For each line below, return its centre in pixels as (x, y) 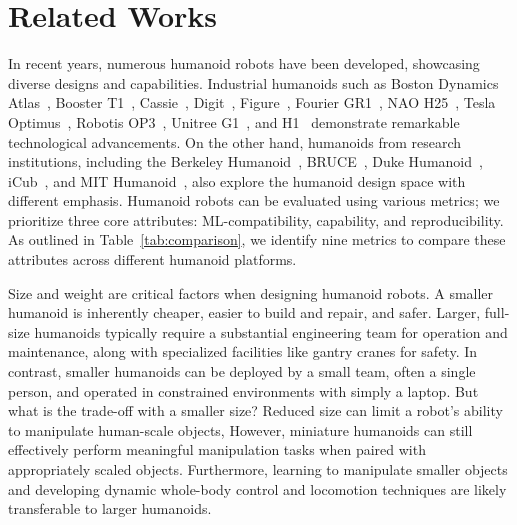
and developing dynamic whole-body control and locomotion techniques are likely (257, 488)
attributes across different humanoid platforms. (152, 259)
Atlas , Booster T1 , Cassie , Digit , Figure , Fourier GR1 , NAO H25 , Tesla (252, 102)
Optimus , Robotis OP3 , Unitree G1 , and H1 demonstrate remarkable (234, 121)
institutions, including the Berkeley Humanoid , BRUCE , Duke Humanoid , (245, 161)
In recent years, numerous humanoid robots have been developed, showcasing (244, 63)
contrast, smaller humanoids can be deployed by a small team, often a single (242, 371)
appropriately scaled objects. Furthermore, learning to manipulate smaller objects (258, 469)
